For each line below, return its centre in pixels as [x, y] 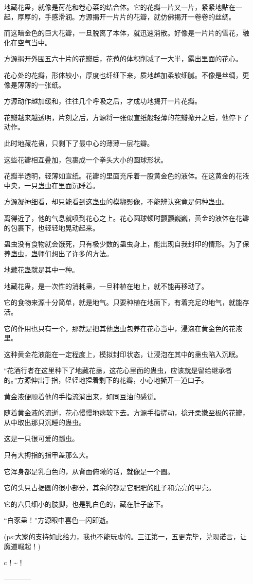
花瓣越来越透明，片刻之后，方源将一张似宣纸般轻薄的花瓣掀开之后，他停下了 [126, 117]
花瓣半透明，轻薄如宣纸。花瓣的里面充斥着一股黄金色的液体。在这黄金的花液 [126, 176]
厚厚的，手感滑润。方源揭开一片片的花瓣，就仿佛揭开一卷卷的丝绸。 [126, 16]
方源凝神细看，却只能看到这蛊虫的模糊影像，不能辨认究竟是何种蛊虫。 [116, 202]
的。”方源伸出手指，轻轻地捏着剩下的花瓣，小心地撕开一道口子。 [106, 380]
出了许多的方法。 [85, 253]
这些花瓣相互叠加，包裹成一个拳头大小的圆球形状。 [86, 159]
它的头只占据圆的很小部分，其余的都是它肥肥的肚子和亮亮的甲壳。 [109, 487]
